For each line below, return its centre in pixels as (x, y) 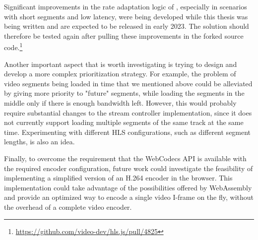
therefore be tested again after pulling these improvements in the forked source (124, 35)
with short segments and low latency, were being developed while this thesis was (126, 16)
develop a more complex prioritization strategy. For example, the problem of (120, 74)
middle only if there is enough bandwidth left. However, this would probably (120, 103)
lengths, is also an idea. (39, 142)
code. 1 (13, 47)
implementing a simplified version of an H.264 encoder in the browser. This (118, 178)
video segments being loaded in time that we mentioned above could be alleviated (128, 83)
